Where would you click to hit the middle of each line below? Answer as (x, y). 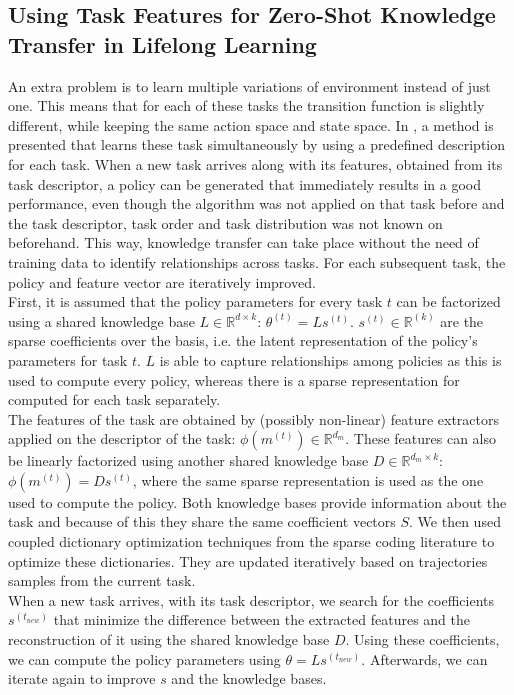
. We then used (455, 521)
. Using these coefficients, (422, 639)
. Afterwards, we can (424, 658)
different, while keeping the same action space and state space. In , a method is (251, 124)
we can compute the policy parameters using (144, 658)
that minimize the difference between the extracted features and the (261, 619)
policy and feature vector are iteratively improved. (162, 281)
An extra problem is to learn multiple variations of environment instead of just (249, 85)
